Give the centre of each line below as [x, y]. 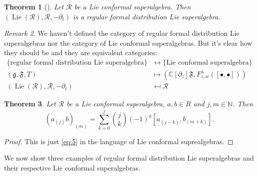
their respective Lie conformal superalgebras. [72, 167]
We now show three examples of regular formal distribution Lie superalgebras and [129, 158]
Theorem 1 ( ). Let [34, 6]
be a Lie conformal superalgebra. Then [132, 6]
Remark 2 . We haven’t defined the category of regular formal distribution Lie [122, 33]
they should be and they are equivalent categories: [81, 52]
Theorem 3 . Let [30, 104]
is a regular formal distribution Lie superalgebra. [147, 16]
